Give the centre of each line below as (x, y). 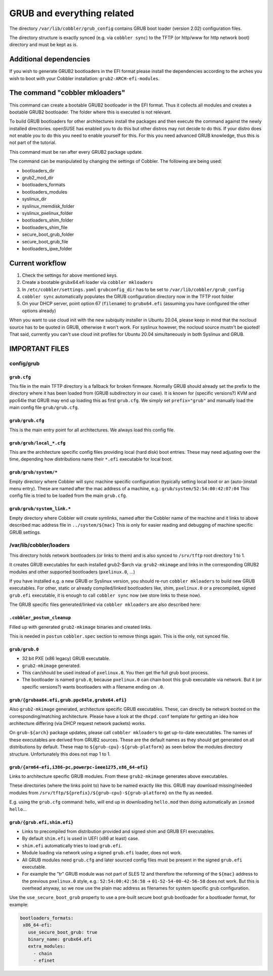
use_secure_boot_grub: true (63, 932)
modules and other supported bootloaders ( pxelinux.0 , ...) (72, 572)
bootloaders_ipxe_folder (47, 248)
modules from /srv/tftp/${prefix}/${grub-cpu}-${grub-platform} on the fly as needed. (111, 792)
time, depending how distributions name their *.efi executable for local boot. (91, 459)
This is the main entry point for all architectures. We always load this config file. (92, 430)
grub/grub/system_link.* (40, 509)
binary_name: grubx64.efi (60, 939)
